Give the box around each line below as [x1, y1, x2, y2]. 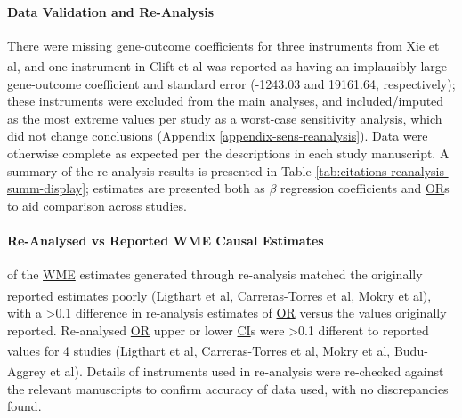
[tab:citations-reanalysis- [315, 161, 449, 180]
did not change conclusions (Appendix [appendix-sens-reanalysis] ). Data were [7, 126, 428, 145]
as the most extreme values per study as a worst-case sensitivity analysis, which [7, 109, 442, 127]
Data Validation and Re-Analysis [7, 2, 215, 20]
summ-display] [7, 179, 86, 197]
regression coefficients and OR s [280, 179, 450, 197]
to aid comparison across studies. [7, 196, 187, 214]
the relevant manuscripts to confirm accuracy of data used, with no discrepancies [7, 379, 449, 398]
